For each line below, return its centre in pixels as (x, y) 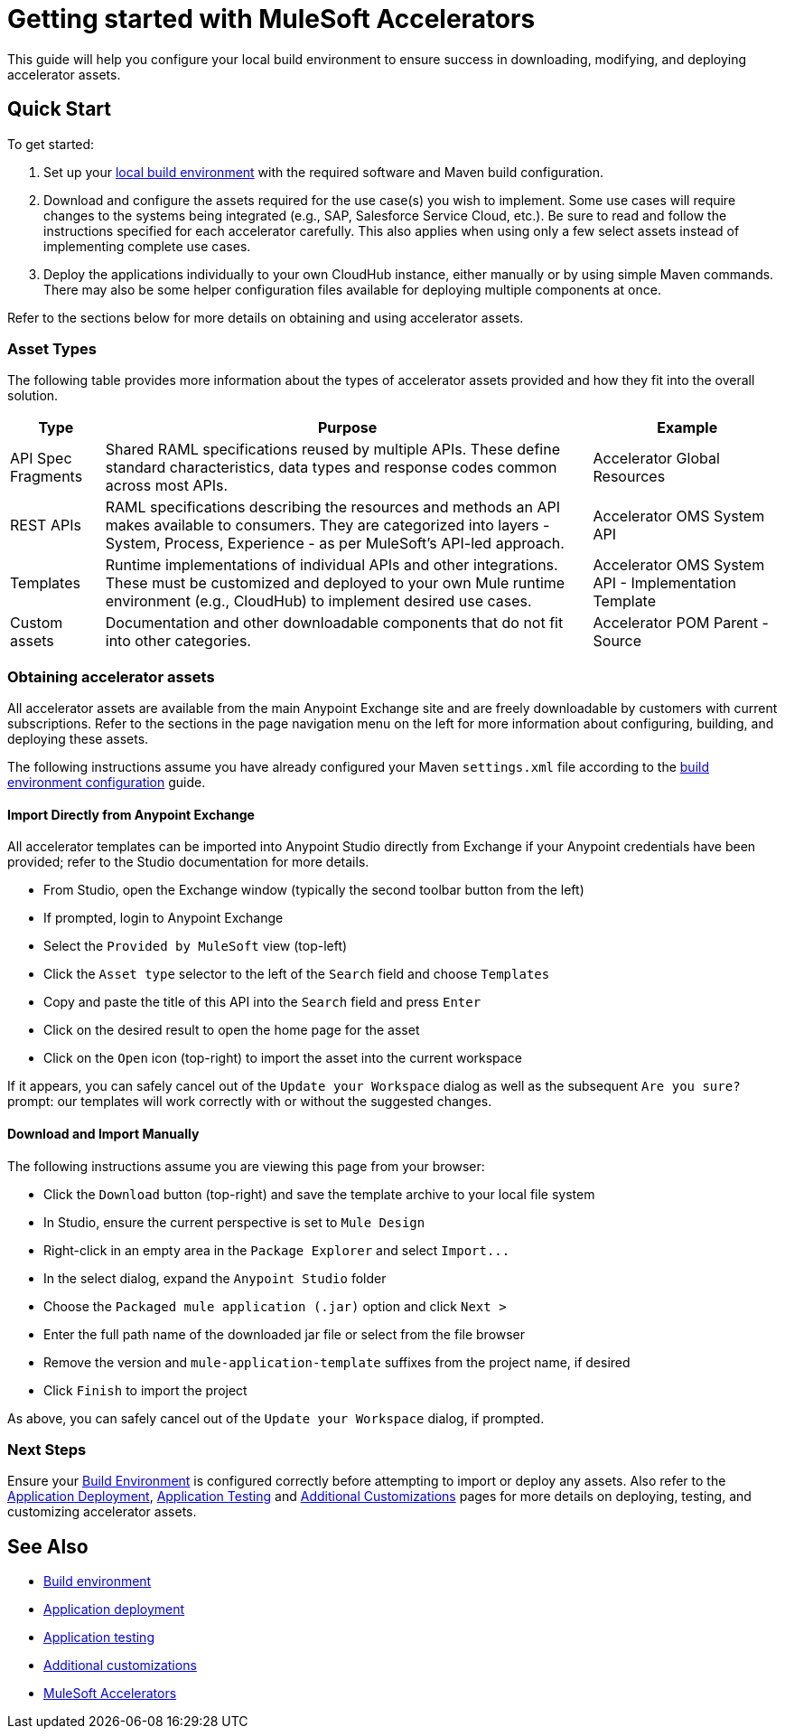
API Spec (41, 459)
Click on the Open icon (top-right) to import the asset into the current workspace (283, 1058)
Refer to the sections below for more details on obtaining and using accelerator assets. (266, 317)
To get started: (51, 144)
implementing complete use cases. (147, 246)
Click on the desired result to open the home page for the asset (232, 1030)
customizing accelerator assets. (102, 1512)
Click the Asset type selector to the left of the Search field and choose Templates (297, 974)
